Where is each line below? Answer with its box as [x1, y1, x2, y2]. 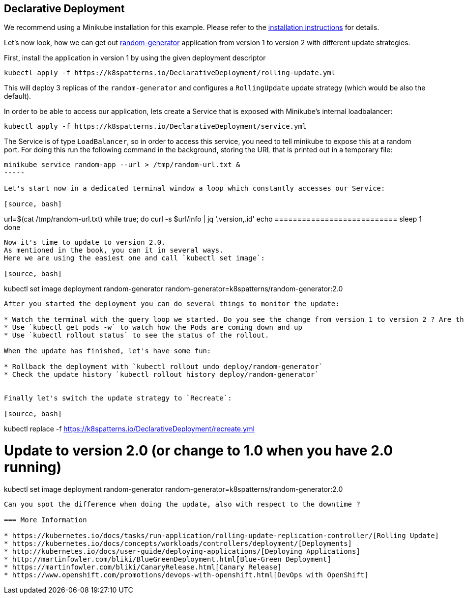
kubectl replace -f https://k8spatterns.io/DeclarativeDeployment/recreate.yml [4, 425, 255, 433]
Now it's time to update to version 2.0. [4, 238, 166, 247]
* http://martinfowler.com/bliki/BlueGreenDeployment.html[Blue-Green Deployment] [4, 555, 331, 563]
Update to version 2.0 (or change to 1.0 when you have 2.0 [4, 442, 393, 459]
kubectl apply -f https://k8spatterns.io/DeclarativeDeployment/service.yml [4, 122, 307, 131]
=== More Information [4, 515, 87, 524]
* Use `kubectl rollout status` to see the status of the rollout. [4, 331, 269, 340]
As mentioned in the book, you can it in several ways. [4, 246, 224, 255]
